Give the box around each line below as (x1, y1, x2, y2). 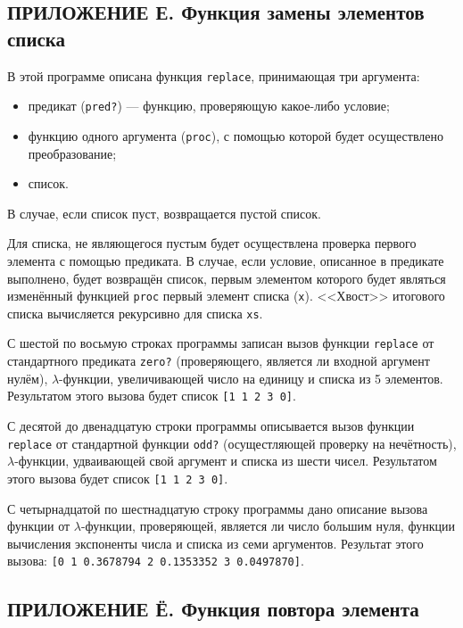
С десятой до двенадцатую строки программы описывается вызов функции (7, 417, 415, 434)
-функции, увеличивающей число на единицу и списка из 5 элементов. (59, 368, 443, 387)
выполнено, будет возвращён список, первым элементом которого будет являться (7, 269, 446, 287)
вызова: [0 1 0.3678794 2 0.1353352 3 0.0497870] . (7, 551, 304, 570)
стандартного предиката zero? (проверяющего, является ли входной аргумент (7, 351, 430, 370)
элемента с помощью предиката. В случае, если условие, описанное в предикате (7, 251, 444, 269)
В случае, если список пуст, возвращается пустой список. (7, 203, 321, 222)
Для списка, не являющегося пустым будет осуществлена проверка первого (7, 234, 417, 252)
